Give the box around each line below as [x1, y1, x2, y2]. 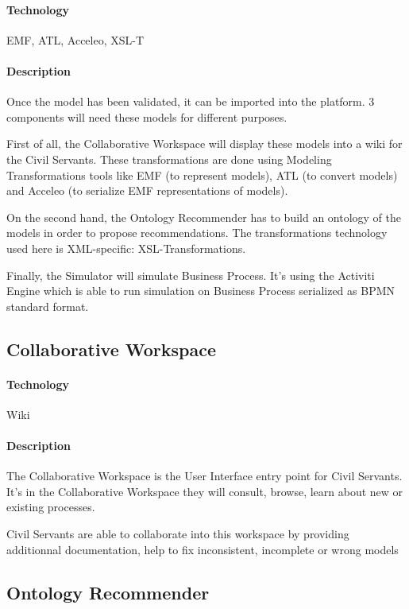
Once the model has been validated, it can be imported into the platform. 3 [6, 93, 375, 110]
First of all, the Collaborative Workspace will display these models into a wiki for [6, 135, 403, 152]
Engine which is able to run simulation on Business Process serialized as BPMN [6, 282, 395, 299]
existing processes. [6, 498, 95, 515]
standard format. [6, 297, 89, 314]
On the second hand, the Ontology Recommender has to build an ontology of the [6, 208, 402, 225]
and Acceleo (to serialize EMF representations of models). [6, 182, 288, 199]
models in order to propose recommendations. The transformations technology [6, 224, 388, 241]
